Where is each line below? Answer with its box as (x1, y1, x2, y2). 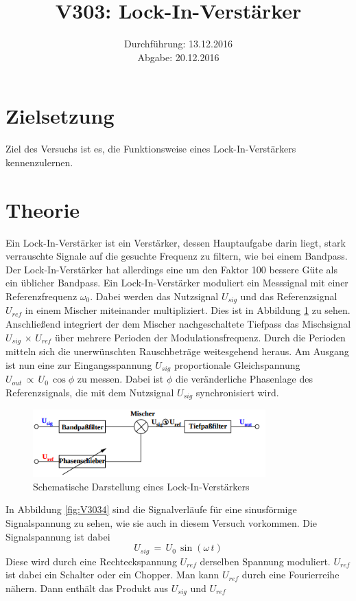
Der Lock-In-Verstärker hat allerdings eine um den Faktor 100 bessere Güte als (5, 262, 337, 276)
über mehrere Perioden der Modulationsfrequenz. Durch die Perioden (55, 330, 346, 344)
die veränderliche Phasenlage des (175, 372, 313, 386)
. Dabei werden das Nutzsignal (90, 288, 219, 303)
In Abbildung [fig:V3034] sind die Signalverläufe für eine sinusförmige (5, 502, 297, 517)
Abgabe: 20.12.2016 (137, 49, 219, 64)
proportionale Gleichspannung (174, 357, 300, 372)
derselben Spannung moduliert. (200, 554, 331, 568)
